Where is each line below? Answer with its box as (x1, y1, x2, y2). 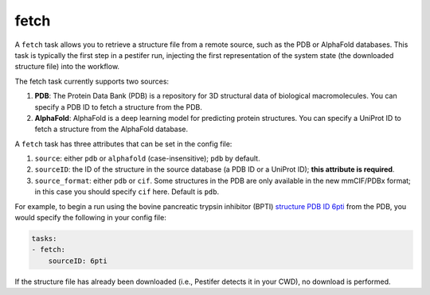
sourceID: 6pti (48, 256, 107, 266)
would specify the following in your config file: (14, 213, 166, 223)
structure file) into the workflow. (14, 62, 119, 72)
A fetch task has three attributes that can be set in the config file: (14, 139, 233, 149)
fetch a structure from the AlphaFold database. (34, 124, 189, 134)
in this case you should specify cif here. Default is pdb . (34, 187, 219, 196)
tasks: (31, 235, 57, 243)
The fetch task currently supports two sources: (14, 76, 170, 86)
